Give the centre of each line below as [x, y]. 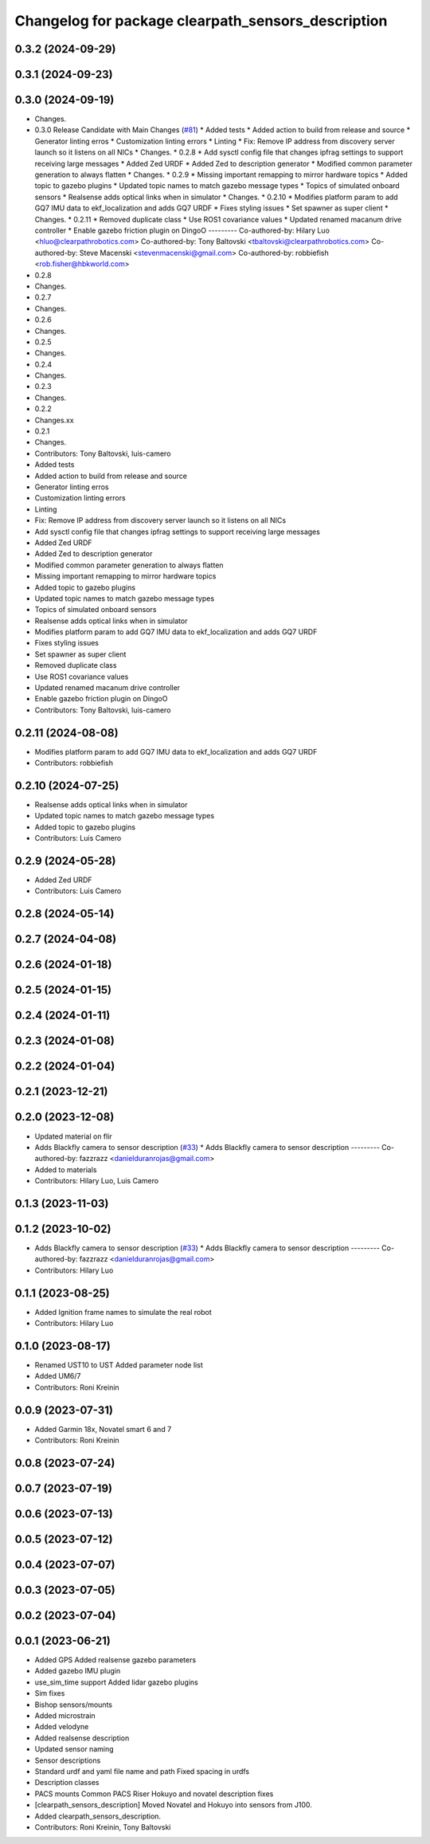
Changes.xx [55, 420]
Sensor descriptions [68, 1760]
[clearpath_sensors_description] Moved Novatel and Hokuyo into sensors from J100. [173, 1805]
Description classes [67, 1783]
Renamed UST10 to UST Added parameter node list [119, 1365]
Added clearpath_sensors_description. [98, 1816]
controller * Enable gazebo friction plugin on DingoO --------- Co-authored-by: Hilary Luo [182, 230]
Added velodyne [62, 1727]
